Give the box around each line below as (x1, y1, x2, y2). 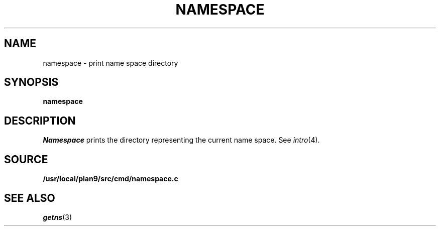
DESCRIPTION (4, 114, 76, 127)
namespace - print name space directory (43, 58, 178, 67)
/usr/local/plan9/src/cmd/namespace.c (43, 174, 178, 183)
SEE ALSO (4, 191, 55, 204)
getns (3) (43, 212, 72, 221)
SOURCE (4, 153, 48, 166)
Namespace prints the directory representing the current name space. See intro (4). (43, 136, 320, 145)
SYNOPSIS (4, 76, 59, 89)
